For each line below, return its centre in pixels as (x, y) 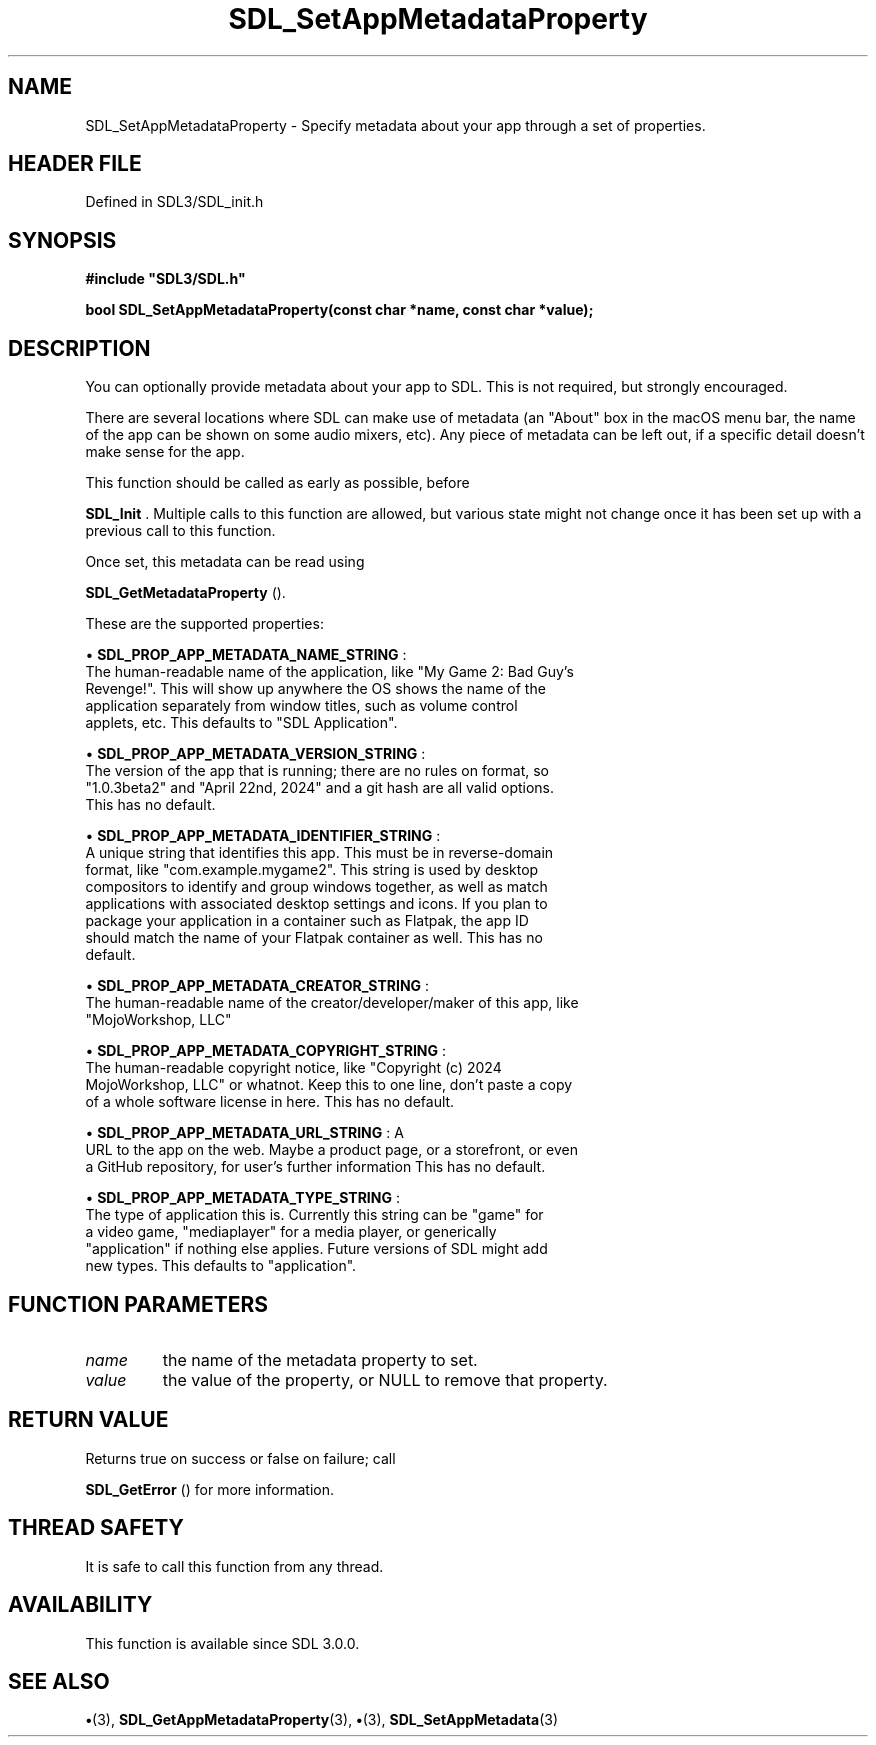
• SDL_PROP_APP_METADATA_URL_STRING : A (244, 1133)
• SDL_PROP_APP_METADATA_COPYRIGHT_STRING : (265, 1051)
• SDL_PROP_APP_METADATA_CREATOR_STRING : (257, 986)
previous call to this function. (180, 531)
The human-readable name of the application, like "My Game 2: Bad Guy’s (329, 672)
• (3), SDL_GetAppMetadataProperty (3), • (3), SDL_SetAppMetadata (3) (322, 1720)
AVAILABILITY (80, 1605)
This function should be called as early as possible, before (277, 483)
